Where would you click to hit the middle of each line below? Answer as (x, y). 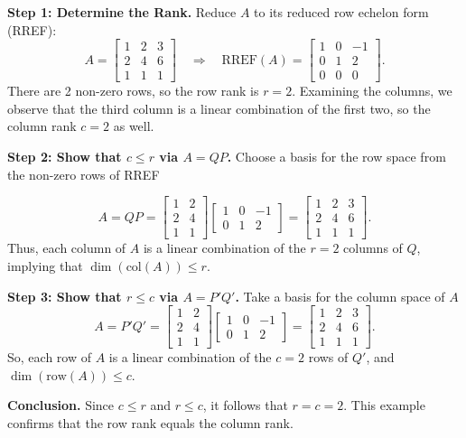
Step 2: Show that (65, 157)
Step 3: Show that (65, 296)
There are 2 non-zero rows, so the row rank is (133, 91)
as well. (134, 126)
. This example (384, 405)
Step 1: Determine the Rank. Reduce (122, 12)
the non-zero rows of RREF (84, 174)
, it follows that (245, 405)
